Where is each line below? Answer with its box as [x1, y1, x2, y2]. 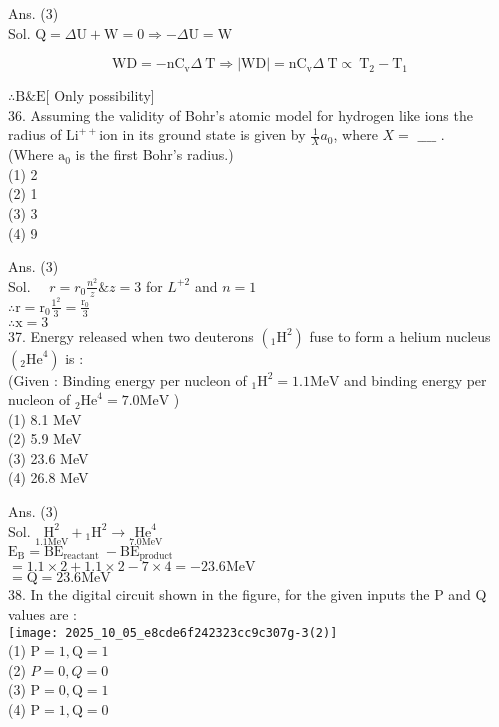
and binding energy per [344, 369, 487, 390]
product [139, 551, 173, 562]
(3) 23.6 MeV [8, 447, 89, 468]
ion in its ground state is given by [99, 124, 306, 145]
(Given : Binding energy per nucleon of [8, 369, 247, 390]
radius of [8, 124, 62, 145]
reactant [63, 551, 99, 562]
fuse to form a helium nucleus [309, 325, 491, 346]
